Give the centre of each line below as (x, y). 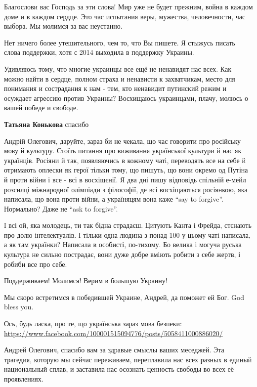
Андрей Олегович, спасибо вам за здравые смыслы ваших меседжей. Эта (114, 350)
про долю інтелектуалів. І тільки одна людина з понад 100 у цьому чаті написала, (127, 235)
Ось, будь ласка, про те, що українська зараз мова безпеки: (93, 323)
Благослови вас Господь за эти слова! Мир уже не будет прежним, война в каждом (128, 6)
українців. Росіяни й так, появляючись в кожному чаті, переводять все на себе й (125, 160)
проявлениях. (24, 379)
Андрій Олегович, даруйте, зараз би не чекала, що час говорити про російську (122, 141)
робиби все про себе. (36, 264)
